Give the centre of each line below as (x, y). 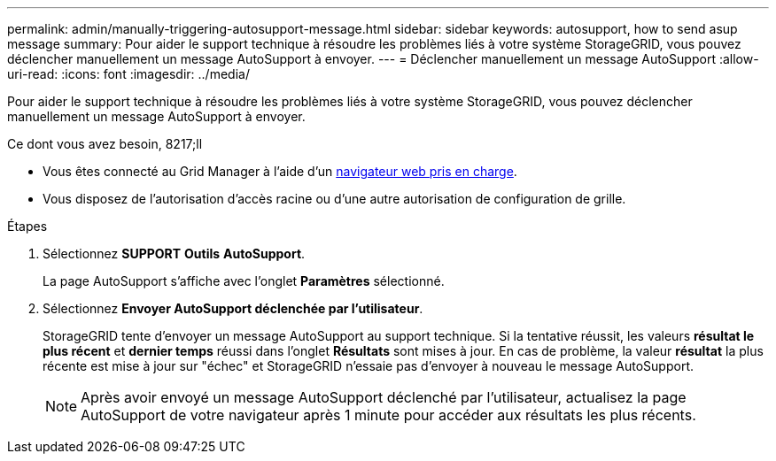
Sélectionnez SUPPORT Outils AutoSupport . (174, 254)
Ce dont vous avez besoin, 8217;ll (105, 144)
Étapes (27, 226)
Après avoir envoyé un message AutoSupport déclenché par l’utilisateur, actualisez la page (384, 397)
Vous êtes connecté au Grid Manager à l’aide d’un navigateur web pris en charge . (280, 171)
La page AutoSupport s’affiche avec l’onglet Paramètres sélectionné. (244, 281)
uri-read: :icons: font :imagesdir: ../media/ (128, 74)
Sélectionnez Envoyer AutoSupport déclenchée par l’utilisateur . (233, 308)
